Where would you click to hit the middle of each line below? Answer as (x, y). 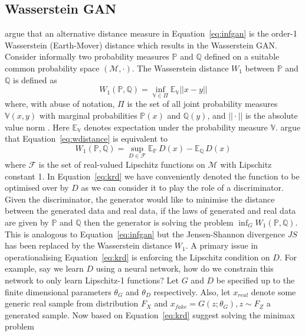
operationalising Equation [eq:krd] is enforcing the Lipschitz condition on (137, 257)
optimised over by (37, 187)
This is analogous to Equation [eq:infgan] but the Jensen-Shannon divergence (145, 234)
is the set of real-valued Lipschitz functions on (122, 164)
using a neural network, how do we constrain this (185, 268)
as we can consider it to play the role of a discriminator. (182, 187)
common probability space (52, 68)
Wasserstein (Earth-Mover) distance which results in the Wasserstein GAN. (141, 45)
